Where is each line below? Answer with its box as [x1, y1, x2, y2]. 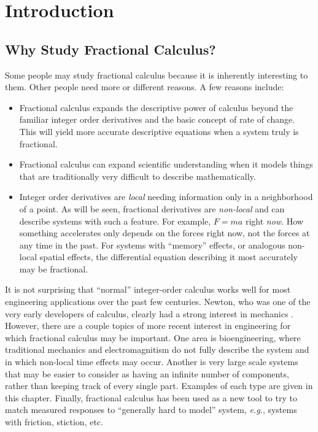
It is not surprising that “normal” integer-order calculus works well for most [5, 283, 291, 296]
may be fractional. [19, 262, 88, 275]
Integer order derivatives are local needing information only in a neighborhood [19, 190, 313, 203]
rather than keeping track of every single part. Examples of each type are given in [5, 379, 313, 392]
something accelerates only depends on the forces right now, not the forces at [19, 226, 310, 239]
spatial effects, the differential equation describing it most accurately [39, 250, 298, 263]
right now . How [245, 214, 303, 227]
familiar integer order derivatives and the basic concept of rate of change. [19, 113, 295, 126]
